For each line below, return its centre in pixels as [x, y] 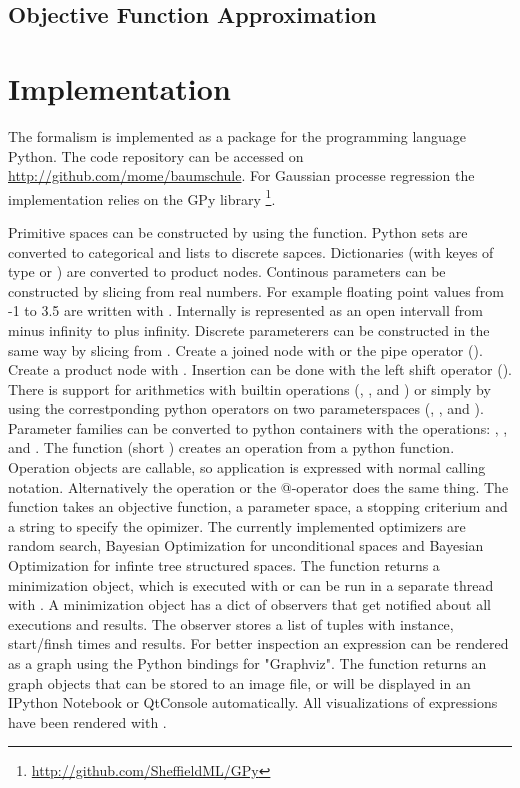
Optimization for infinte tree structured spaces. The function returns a [224, 565]
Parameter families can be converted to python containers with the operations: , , [258, 427]
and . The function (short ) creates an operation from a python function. [231, 447]
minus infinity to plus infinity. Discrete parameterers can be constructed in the [249, 329]
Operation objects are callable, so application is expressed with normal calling [247, 467]
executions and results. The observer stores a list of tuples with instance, [231, 623]
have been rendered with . [87, 721]
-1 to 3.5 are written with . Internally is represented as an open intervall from [245, 310]
